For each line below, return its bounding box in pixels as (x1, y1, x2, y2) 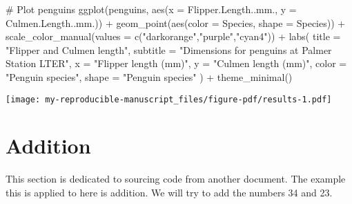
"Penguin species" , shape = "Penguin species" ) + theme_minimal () (6, 69, 293, 84)
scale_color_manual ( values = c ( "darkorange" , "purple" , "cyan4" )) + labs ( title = (6, 29, 341, 44)
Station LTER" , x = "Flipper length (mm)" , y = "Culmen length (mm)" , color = (6, 56, 347, 71)
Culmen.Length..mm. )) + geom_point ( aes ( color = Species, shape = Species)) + (6, 15, 346, 30)
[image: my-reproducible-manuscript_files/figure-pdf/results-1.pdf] (6, 94, 332, 104)
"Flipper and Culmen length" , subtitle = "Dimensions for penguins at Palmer (6, 42, 332, 57)
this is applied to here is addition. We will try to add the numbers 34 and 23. (6, 185, 333, 199)
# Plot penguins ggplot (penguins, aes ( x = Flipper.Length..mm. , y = (6, 2, 297, 16)
